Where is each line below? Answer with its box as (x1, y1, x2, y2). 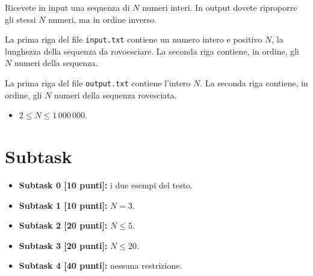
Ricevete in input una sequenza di (5, 1, 130, 13)
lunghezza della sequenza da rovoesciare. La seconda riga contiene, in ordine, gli (5, 44, 300, 57)
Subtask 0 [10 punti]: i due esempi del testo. (19, 179, 193, 191)
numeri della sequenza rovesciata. (54, 88, 177, 101)
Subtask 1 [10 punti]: (19, 199, 108, 211)
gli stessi (5, 13, 36, 25)
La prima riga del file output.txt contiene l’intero (5, 77, 191, 89)
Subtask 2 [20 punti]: (19, 219, 108, 232)
